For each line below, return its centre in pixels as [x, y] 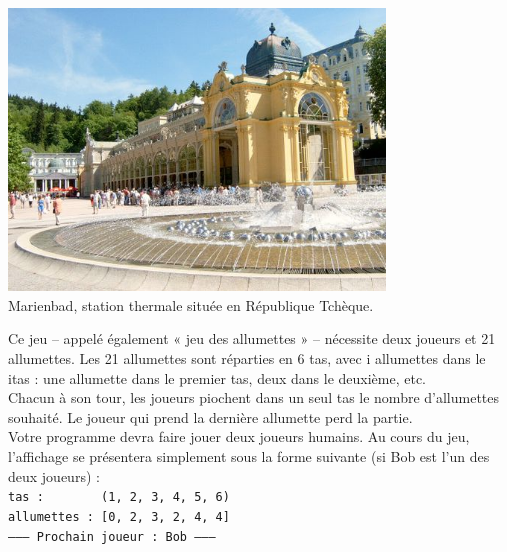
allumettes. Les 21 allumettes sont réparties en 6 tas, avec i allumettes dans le [247, 358]
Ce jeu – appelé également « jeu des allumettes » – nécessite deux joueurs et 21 [252, 338]
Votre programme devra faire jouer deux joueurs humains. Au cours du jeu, [239, 436]
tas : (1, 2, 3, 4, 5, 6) [119, 497]
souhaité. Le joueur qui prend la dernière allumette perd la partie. [210, 416]
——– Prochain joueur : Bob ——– [112, 536]
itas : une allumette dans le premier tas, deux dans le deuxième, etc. [217, 377]
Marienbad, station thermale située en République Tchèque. [191, 304]
